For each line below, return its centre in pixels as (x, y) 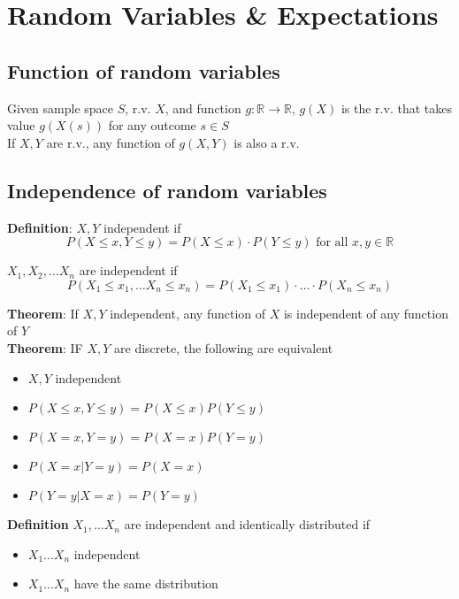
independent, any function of (188, 313)
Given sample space (61, 108)
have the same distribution (146, 584)
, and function (203, 108)
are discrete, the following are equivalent (224, 347)
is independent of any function (366, 313)
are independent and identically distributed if (247, 524)
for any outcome (152, 125)
